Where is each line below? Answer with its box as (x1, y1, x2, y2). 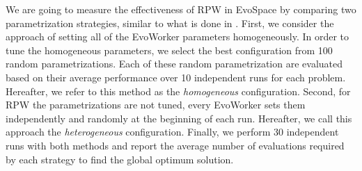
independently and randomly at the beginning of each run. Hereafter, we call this (6, 111, 352, 125)
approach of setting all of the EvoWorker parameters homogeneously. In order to (6, 29, 349, 44)
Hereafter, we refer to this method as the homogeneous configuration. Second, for (6, 83, 351, 98)
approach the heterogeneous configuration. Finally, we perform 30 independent (6, 124, 339, 139)
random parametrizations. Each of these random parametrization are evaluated (6, 56, 343, 71)
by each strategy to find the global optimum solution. (6, 152, 234, 166)
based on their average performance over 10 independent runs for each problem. (6, 70, 346, 84)
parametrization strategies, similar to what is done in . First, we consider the (6, 15, 334, 30)
